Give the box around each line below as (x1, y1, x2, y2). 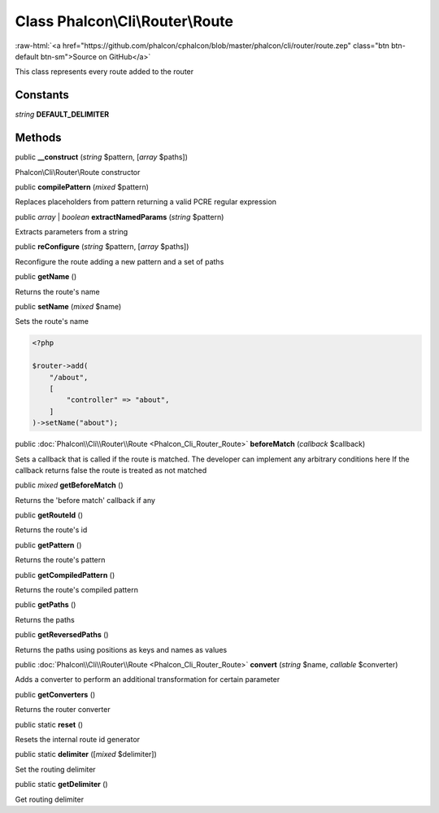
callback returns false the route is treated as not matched (15, 465, 207, 475)
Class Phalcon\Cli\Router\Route (15, 12, 233, 30)
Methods (15, 131, 62, 145)
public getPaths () (15, 600, 76, 610)
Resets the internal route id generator (15, 734, 141, 744)
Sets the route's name (15, 317, 89, 326)
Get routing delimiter (15, 794, 85, 804)
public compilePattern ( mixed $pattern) (15, 181, 150, 191)
